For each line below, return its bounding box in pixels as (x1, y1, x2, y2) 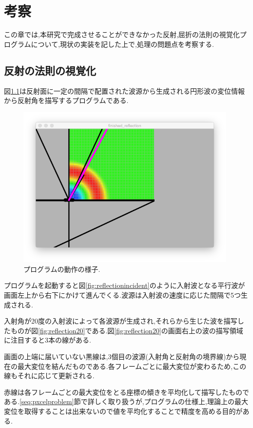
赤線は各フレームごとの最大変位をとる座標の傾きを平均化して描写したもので (4, 387, 250, 397)
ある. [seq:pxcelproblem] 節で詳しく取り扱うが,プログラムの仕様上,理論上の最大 (4, 396, 249, 407)
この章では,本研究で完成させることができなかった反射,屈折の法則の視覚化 (4, 29, 240, 40)
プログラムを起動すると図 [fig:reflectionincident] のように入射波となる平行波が (4, 280, 245, 290)
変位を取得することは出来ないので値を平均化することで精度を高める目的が (4, 406, 243, 416)
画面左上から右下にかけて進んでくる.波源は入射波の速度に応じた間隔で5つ (4, 290, 241, 300)
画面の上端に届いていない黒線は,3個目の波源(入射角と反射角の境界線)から (4, 351, 240, 361)
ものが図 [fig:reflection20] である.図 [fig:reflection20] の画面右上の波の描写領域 (10, 325, 243, 335)
